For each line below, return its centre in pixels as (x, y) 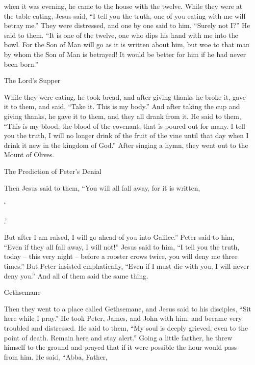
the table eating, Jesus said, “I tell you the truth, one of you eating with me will (125, 15)
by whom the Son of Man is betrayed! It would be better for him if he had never (125, 54)
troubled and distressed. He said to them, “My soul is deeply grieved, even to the (126, 328)
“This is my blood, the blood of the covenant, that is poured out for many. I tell (125, 126)
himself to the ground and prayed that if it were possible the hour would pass (121, 347)
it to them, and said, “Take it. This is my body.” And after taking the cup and (122, 106)
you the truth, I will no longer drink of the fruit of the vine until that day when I (126, 135)
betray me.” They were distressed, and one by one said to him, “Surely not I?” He (127, 25)
